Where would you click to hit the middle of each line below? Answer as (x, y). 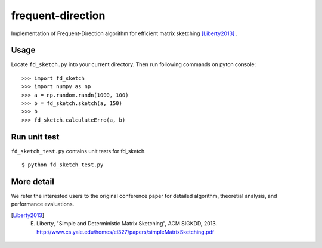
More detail (33, 182)
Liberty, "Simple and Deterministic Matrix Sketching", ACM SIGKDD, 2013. (127, 224)
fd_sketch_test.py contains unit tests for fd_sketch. (78, 151)
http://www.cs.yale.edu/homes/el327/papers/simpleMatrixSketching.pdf (126, 232)
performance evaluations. (43, 204)
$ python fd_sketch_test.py (63, 165)
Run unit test (35, 137)
